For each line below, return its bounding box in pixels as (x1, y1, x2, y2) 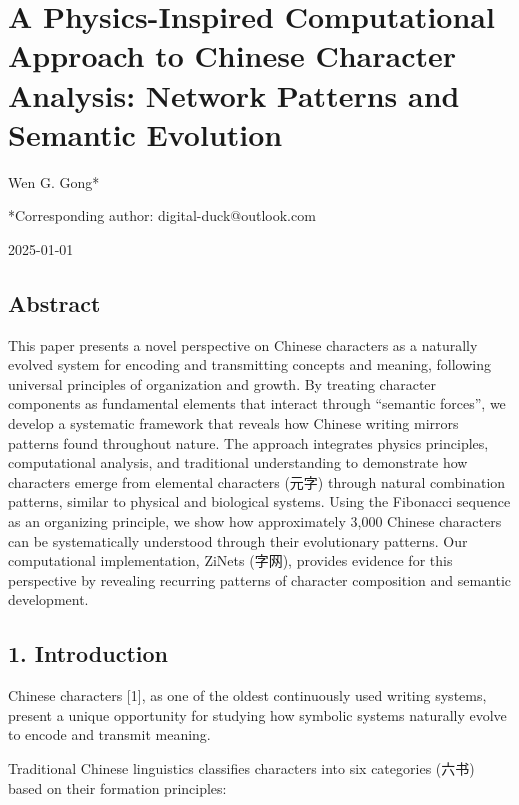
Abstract (8, 287, 101, 318)
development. (8, 589, 89, 610)
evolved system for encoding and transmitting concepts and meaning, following (8, 354, 492, 375)
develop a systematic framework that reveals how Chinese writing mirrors (8, 413, 459, 434)
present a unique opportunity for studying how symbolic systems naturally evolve (8, 704, 507, 725)
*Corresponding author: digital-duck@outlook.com (8, 205, 316, 226)
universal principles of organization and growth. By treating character (8, 373, 437, 394)
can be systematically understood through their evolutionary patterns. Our (8, 530, 468, 551)
